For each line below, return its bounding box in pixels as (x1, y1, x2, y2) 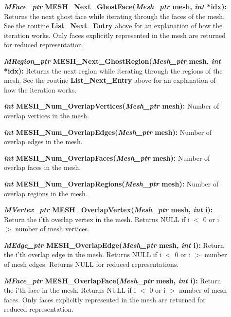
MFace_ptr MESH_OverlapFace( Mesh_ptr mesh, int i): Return (4, 275, 221, 285)
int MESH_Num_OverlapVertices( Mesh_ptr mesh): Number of (4, 101, 219, 111)
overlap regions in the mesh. (4, 188, 88, 198)
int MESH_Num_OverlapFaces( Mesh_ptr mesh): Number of (4, 152, 210, 163)
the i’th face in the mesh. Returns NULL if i (4, 285, 136, 295)
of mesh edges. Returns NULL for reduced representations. (4, 259, 179, 269)
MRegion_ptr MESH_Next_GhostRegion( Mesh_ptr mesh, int (4, 56, 221, 66)
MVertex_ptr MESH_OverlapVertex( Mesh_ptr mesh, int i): (4, 205, 213, 215)
